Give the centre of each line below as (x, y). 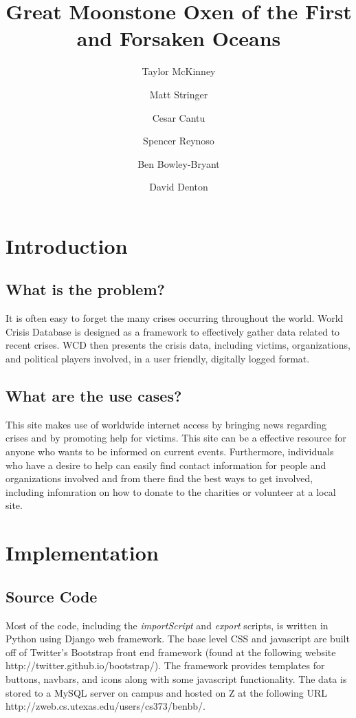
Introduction (67, 245)
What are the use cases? (94, 396)
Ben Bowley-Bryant (179, 163)
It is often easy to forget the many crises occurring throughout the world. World (175, 318)
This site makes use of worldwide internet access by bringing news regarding (166, 424)
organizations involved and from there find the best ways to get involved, (159, 478)
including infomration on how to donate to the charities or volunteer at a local (171, 491)
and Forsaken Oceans (179, 38)
